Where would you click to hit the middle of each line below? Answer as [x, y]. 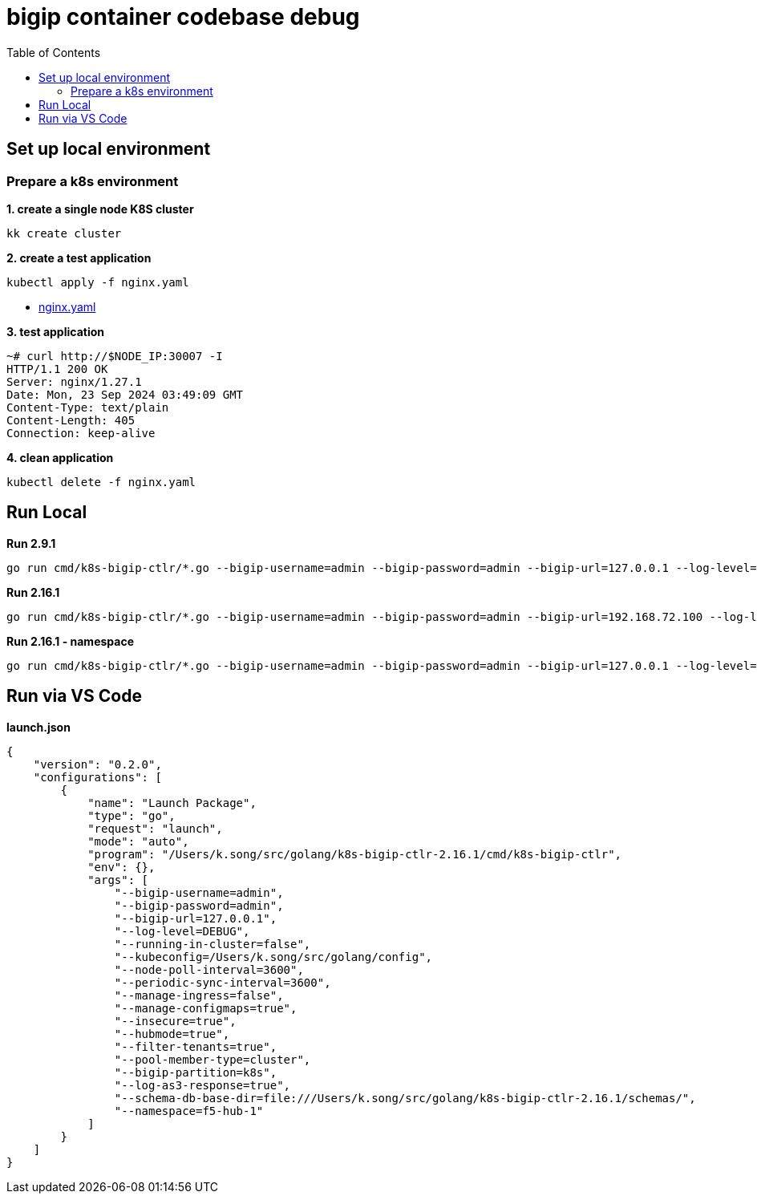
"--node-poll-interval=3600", [209, 969]
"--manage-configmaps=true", [206, 1008]
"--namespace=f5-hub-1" [189, 1111]
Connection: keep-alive [81, 433]
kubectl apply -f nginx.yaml [98, 282]
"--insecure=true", [175, 1021]
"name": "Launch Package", [172, 803]
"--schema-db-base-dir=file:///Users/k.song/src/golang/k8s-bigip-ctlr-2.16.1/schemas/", [405, 1098]
